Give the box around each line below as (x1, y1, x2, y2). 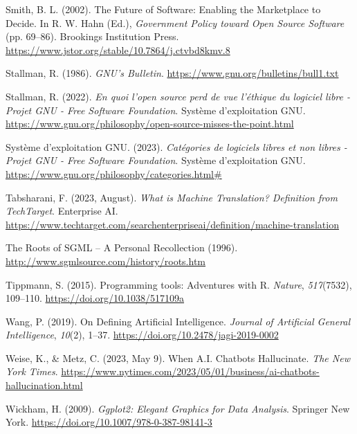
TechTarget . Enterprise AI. (6, 204, 118, 218)
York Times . (6, 364, 58, 379)
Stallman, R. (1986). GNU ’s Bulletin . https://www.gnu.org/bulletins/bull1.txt (6, 66, 339, 80)
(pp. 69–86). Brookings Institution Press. (6, 29, 179, 44)
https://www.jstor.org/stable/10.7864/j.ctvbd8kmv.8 (6, 42, 230, 57)
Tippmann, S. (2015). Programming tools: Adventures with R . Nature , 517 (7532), (6, 277, 352, 291)
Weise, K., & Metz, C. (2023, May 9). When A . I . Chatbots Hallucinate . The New (6, 350, 350, 365)
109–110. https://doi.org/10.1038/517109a (6, 291, 184, 305)
